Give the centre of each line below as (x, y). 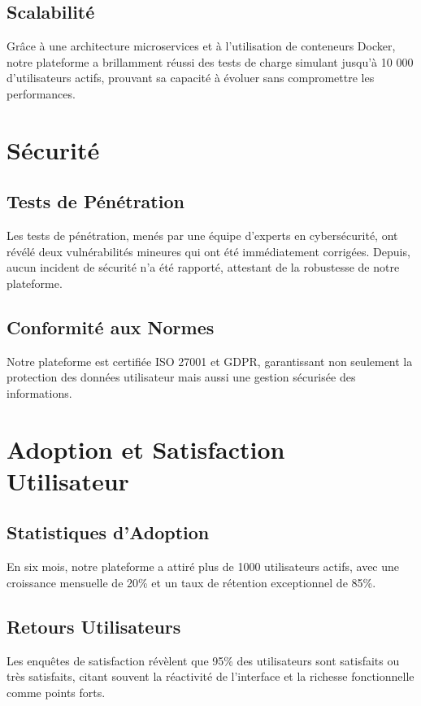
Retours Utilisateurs (94, 626)
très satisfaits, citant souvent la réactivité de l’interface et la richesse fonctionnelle (210, 676)
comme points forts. (56, 692)
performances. (41, 93)
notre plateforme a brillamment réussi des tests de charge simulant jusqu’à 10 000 (210, 61)
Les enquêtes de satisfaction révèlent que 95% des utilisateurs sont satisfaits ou (203, 660)
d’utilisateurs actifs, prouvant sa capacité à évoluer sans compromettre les (191, 78)
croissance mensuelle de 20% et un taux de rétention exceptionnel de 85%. (191, 582)
